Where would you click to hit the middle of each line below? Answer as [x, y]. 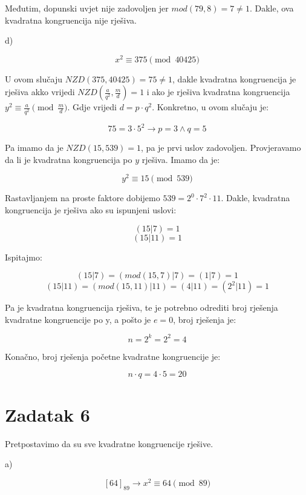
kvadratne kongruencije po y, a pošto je [78, 319]
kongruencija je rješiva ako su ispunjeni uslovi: [91, 209]
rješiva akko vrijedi [40, 92]
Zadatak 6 [47, 414]
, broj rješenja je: [205, 319]
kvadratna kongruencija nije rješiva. [71, 20]
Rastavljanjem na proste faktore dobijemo [83, 198]
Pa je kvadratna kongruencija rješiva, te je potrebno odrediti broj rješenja [142, 307]
